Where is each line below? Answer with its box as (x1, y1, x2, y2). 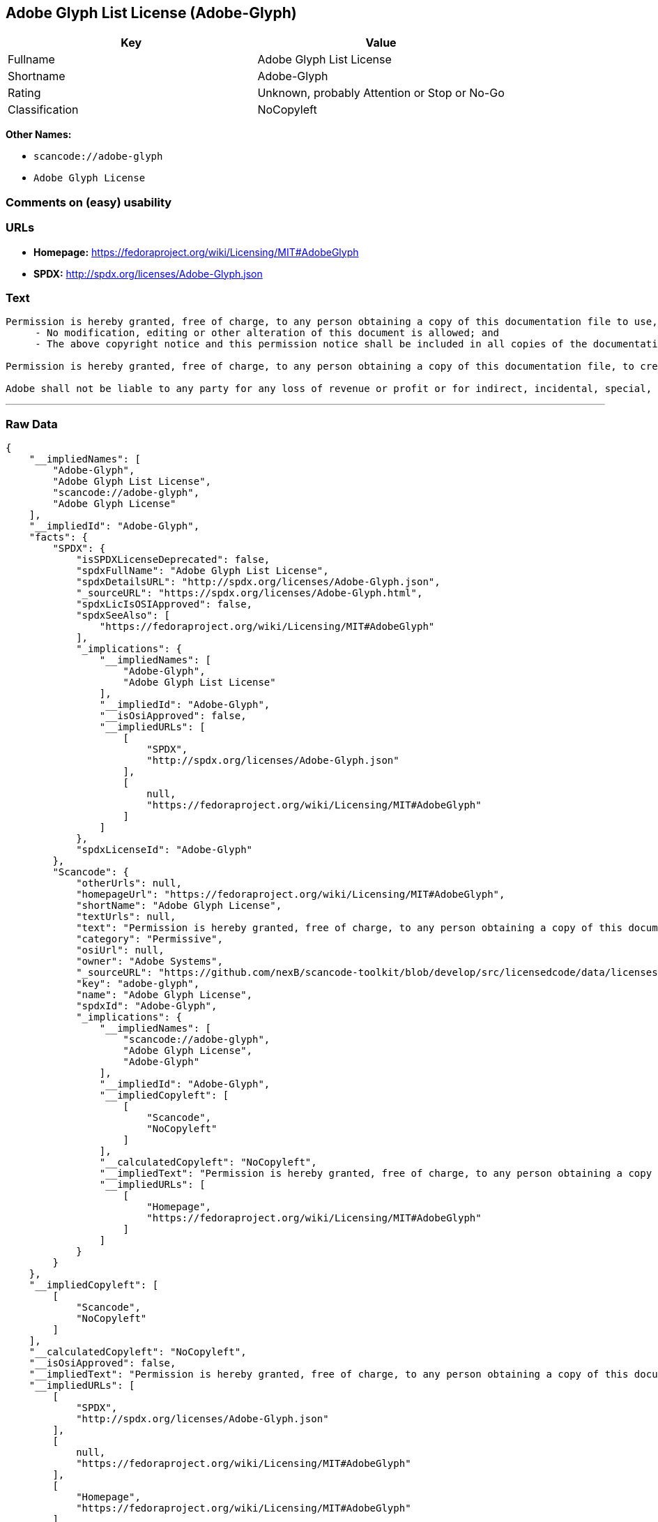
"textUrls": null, (76, 911, 176, 923)
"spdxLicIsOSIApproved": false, (76, 598, 253, 610)
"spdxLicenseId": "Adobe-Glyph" (76, 844, 253, 856)
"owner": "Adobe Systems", (76, 956, 223, 967)
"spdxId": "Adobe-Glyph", (76, 1000, 217, 1012)
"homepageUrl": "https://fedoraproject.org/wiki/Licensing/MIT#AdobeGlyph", (76, 889, 505, 901)
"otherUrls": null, (76, 877, 182, 889)
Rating (8, 86, 41, 100)
